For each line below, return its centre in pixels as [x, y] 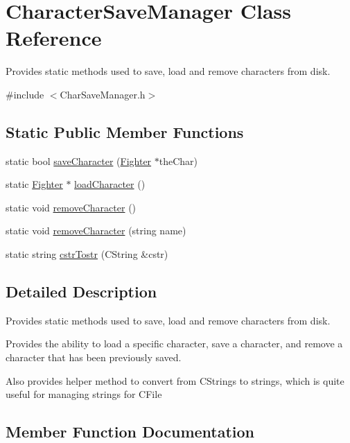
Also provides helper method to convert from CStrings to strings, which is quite [175, 380]
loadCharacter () [110, 184]
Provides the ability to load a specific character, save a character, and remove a [174, 344]
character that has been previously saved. [94, 357]
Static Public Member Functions [125, 131]
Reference [54, 38]
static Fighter [34, 184]
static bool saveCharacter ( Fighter [79, 160]
